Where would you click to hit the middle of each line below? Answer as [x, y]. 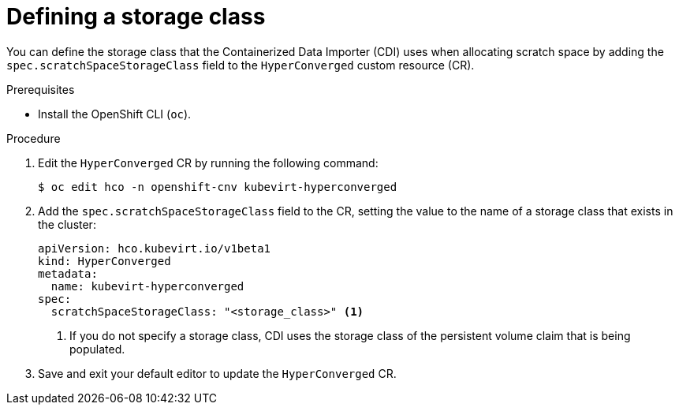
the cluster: [67, 224]
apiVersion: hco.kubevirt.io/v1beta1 [155, 248]
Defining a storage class [136, 17]
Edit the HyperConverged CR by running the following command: [208, 163]
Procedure [34, 138]
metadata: [68, 273]
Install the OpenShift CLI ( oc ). [115, 114]
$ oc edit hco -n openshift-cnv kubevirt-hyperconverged [218, 187]
